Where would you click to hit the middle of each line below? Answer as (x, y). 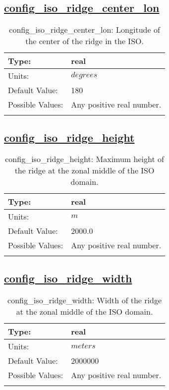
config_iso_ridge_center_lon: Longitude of (84, 30)
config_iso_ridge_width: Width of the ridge (85, 300)
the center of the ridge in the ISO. (84, 41)
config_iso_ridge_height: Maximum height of (84, 159)
